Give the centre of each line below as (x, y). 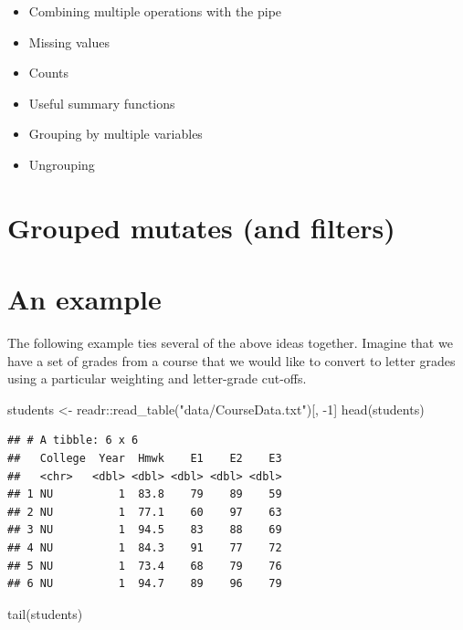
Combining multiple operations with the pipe (155, 11)
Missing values (69, 42)
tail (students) (45, 613)
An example (84, 299)
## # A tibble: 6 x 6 (73, 441)
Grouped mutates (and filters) (201, 227)
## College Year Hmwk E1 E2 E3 (145, 459)
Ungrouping (62, 164)
